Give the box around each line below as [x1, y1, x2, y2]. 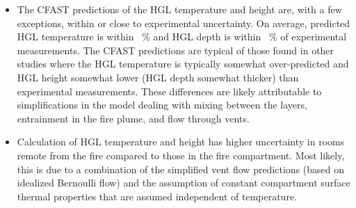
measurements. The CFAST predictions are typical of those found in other [17, 42, 334, 57]
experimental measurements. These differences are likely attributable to [17, 83, 322, 98]
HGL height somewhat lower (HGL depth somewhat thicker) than [17, 70, 299, 84]
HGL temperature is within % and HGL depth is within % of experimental [17, 29, 347, 44]
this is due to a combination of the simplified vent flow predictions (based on [17, 161, 344, 176]
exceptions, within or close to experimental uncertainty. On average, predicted [17, 15, 350, 30]
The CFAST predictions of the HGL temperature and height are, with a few [17, 2, 342, 16]
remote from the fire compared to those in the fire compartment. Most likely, [17, 147, 345, 162]
